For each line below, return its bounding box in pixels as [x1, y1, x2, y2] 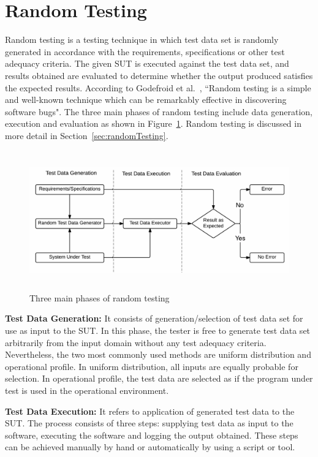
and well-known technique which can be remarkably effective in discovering [5, 93, 287, 106]
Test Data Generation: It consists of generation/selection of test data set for [5, 312, 303, 325]
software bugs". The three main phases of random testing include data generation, [5, 105, 312, 118]
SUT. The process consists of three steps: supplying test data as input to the [5, 417, 293, 429]
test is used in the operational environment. [5, 383, 169, 396]
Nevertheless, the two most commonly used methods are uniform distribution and [5, 348, 311, 361]
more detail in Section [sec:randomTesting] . [5, 129, 168, 142]
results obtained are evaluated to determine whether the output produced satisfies [5, 69, 313, 81]
